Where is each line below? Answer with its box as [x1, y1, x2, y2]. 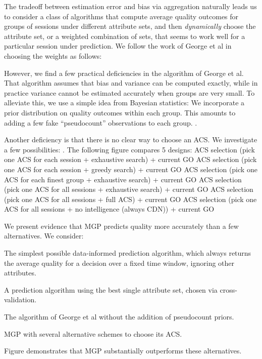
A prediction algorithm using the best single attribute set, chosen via [4, 284, 218, 295]
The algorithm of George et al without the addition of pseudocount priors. [4, 311, 234, 322]
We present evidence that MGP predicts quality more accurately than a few [4, 220, 239, 231]
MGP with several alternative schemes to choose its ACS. [4, 328, 182, 339]
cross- [220, 284, 237, 295]
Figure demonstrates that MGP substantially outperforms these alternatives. [4, 345, 242, 356]
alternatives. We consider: [4, 230, 84, 241]
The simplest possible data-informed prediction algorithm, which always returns [4, 248, 251, 258]
